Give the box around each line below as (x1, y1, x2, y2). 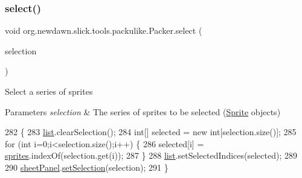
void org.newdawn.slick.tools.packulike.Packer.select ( (5, 24, 202, 37)
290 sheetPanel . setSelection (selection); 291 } (5, 161, 169, 173)
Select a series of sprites (5, 85, 93, 97)
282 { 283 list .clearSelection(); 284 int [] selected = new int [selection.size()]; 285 (5, 126, 297, 138)
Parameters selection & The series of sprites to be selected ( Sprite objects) (5, 105, 281, 118)
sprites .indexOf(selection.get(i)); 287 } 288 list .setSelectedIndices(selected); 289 (5, 149, 297, 162)
